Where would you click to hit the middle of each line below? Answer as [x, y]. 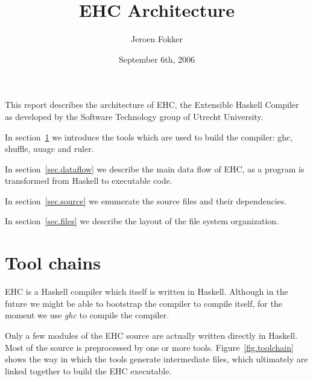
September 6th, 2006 [157, 59]
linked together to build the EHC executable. [88, 370]
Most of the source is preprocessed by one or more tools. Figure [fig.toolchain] [149, 347]
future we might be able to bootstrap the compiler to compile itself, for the [144, 303]
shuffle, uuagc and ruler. [49, 149]
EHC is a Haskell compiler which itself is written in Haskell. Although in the [147, 291]
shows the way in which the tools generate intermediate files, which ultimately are [156, 359]
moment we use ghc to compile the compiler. [87, 315]
